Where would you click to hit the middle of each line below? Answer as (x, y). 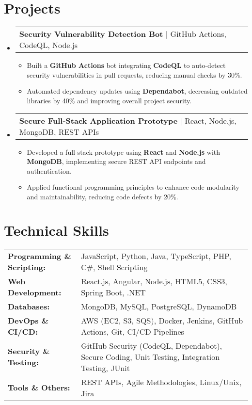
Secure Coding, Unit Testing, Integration (150, 356)
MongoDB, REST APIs (59, 131)
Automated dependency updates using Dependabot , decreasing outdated (137, 91)
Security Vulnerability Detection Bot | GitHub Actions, (123, 34)
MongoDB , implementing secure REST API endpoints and (116, 161)
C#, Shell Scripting (114, 267)
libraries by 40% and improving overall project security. (109, 100)
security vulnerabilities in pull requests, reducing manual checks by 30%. (134, 74)
